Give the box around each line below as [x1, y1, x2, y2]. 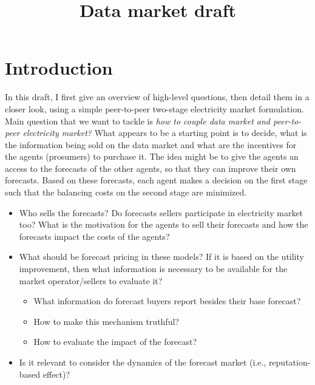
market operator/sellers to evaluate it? [19, 274, 163, 287]
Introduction [5, 55, 113, 80]
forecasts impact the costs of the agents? [19, 230, 170, 242]
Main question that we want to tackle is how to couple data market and [5, 114, 271, 127]
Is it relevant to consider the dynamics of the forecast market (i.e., [19, 356, 266, 368]
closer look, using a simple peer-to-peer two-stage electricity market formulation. [5, 102, 304, 115]
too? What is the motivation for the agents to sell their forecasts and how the [19, 218, 308, 231]
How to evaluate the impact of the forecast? [33, 335, 197, 348]
